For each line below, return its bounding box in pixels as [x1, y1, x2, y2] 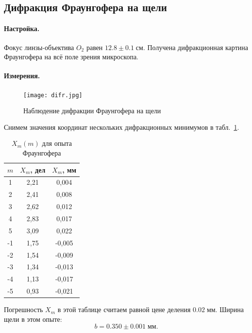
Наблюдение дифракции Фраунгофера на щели [23, 105, 161, 116]
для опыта [42, 138, 72, 148]
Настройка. [4, 23, 40, 34]
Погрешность [4, 304, 43, 315]
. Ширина [215, 304, 244, 315]
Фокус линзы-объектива [4, 42, 74, 52]
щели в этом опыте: [4, 314, 62, 324]
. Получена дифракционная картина [143, 42, 248, 52]
